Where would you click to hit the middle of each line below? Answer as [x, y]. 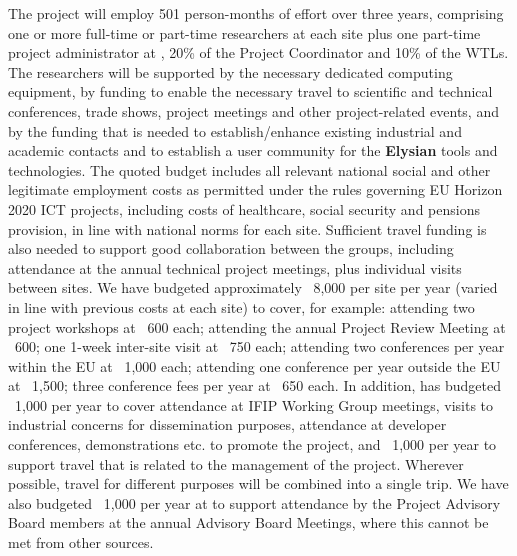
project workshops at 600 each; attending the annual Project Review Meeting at [257, 326]
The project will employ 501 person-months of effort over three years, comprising [256, 13]
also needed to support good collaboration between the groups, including [231, 248]
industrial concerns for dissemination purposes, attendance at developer [227, 424]
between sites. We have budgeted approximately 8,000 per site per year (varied [253, 287]
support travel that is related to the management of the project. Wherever [236, 463]
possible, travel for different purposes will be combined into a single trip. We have [258, 483]
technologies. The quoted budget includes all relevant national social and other [249, 169]
